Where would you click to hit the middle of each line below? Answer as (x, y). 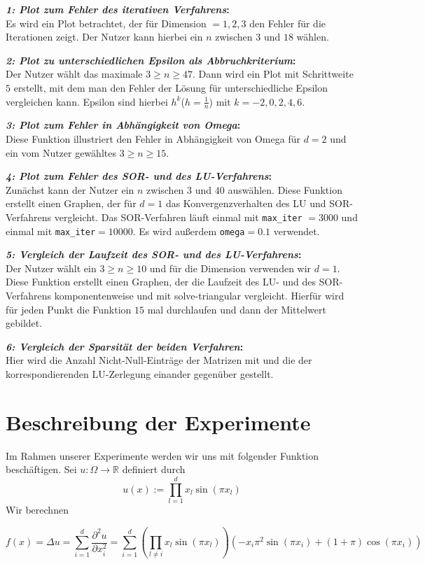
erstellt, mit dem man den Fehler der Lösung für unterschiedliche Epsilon (170, 87)
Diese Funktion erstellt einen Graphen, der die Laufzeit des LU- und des (161, 282)
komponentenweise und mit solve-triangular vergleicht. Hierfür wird (199, 296)
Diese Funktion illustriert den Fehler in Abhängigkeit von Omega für (153, 138)
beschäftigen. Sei (41, 469)
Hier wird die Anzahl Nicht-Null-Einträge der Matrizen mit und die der (159, 360)
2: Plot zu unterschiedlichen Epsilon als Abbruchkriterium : (151, 60)
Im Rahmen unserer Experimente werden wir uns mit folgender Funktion (162, 455)
